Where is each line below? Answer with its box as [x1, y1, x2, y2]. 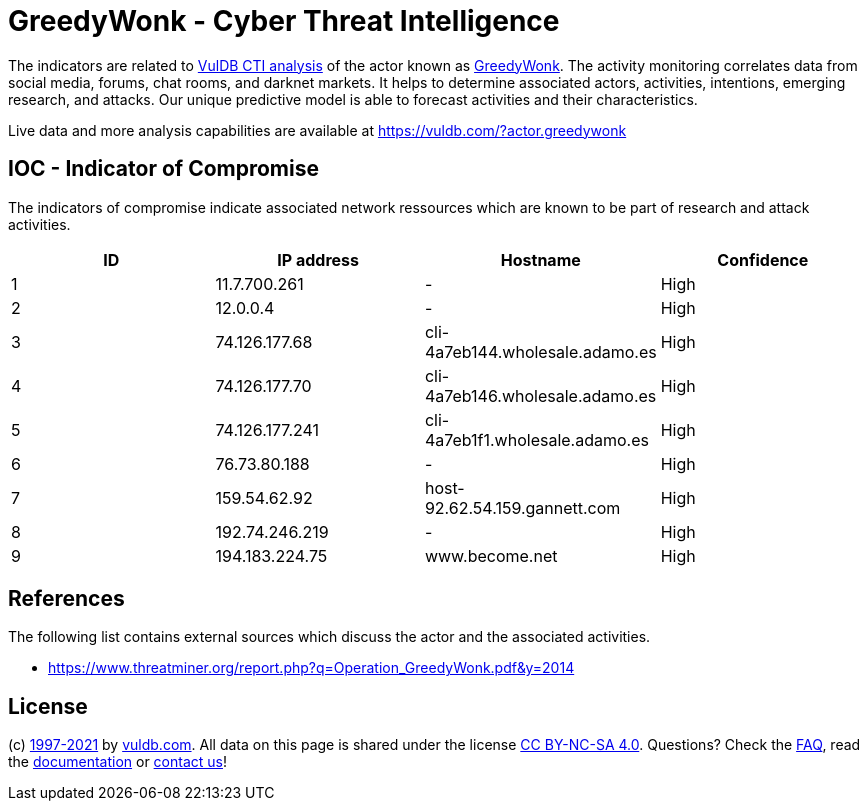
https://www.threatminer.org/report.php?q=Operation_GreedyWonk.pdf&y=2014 [48, 659, 575, 677]
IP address [277, 249, 360, 270]
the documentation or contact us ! [8, 753, 227, 771]
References [8, 586, 125, 612]
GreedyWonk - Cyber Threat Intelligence [8, 4, 560, 38]
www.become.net [424, 545, 558, 566]
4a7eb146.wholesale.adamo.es [424, 385, 657, 406]
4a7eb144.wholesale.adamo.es [424, 341, 657, 362]
